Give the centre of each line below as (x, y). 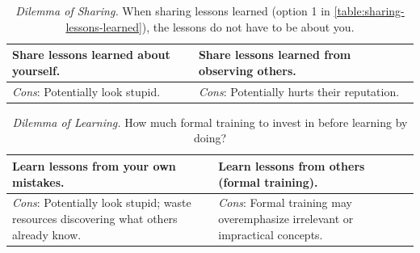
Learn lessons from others (292, 165)
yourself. (36, 70)
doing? (210, 138)
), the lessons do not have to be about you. (248, 26)
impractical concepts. (271, 234)
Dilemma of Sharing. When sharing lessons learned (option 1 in (173, 11)
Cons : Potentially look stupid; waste (102, 202)
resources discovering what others (95, 218)
